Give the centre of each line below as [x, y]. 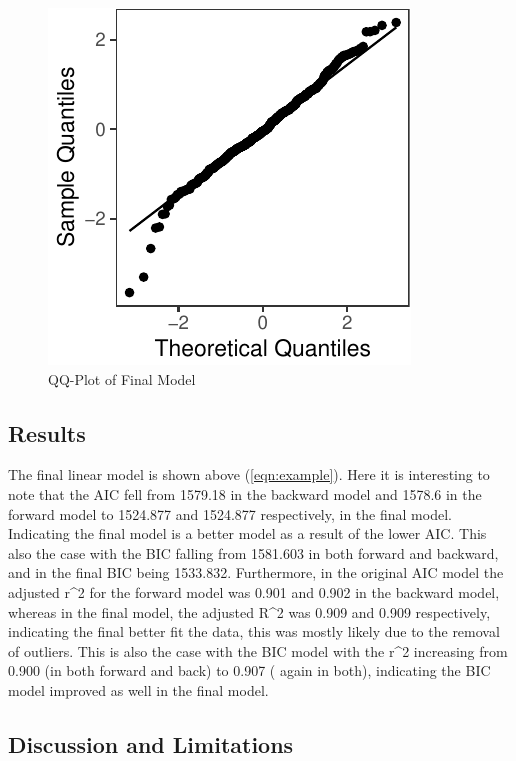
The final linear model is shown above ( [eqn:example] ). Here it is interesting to [249, 474]
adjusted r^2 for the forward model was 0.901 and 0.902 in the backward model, [254, 591]
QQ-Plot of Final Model [122, 378]
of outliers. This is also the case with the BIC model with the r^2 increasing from [258, 650]
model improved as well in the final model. [138, 689]
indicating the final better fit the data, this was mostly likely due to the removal [254, 631]
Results [47, 432]
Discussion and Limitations [151, 743]
